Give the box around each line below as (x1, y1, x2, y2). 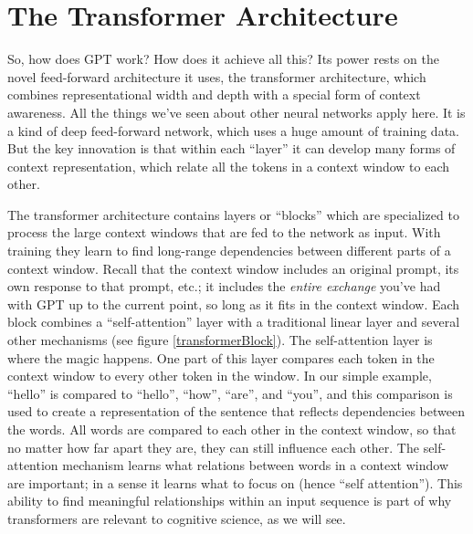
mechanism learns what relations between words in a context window (62, 455, 448, 475)
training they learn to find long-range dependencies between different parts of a (7, 241, 451, 260)
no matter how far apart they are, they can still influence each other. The (7, 437, 419, 456)
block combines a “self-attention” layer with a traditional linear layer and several (7, 312, 460, 331)
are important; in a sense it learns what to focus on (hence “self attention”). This (7, 473, 463, 492)
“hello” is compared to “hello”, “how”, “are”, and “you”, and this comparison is (7, 383, 453, 403)
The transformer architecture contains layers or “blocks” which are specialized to (7, 204, 459, 224)
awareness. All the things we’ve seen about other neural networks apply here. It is (7, 102, 466, 121)
